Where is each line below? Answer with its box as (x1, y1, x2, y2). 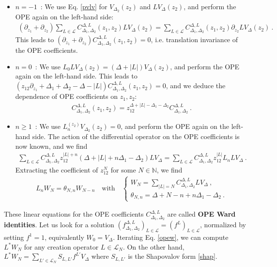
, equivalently (45, 232, 84, 242)
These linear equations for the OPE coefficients (4, 209, 144, 219)
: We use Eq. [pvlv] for (40, 1, 108, 11)
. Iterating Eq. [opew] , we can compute (113, 232, 229, 242)
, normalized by (200, 220, 246, 230)
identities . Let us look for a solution (4, 220, 114, 230)
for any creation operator (24, 241, 99, 251)
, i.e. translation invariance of (151, 34, 238, 45)
